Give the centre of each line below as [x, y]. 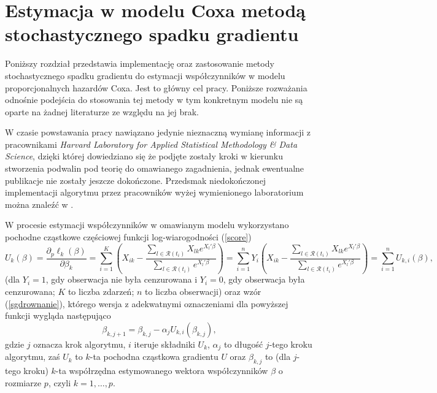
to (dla [278, 357]
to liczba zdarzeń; [101, 292]
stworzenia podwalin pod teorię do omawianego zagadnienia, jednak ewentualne [155, 168]
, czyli [60, 382]
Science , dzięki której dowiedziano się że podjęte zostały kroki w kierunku [144, 156]
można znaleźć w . [39, 204]
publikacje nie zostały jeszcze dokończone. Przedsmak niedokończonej [136, 180]
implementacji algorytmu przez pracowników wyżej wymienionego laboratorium [154, 192]
